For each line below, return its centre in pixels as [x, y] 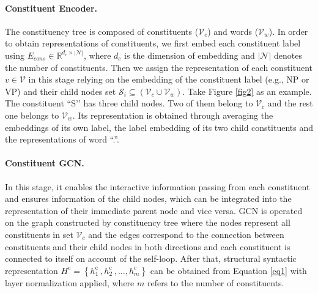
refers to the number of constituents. [216, 282]
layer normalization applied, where [70, 282]
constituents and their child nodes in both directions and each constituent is [148, 246]
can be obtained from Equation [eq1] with [228, 270]
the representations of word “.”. [62, 139]
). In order [288, 31]
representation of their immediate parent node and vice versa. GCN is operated [154, 210]
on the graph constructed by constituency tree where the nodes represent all [148, 222]
